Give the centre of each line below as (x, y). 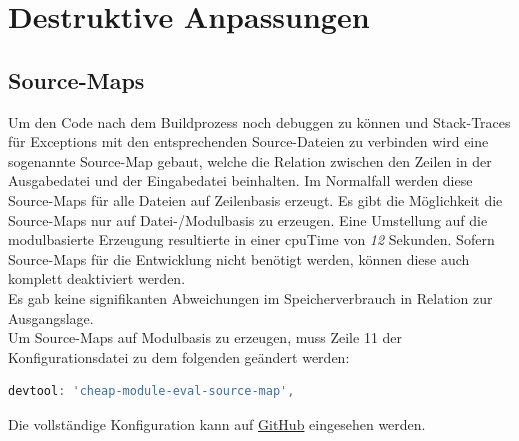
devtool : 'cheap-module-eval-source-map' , (151, 391)
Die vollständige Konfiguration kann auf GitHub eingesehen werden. (217, 423)
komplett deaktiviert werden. (97, 278)
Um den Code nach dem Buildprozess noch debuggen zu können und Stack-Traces (259, 121)
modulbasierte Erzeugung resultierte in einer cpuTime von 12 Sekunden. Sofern (251, 239)
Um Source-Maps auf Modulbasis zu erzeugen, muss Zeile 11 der (205, 337)
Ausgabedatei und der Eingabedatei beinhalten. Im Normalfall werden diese (240, 180)
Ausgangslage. (51, 317)
